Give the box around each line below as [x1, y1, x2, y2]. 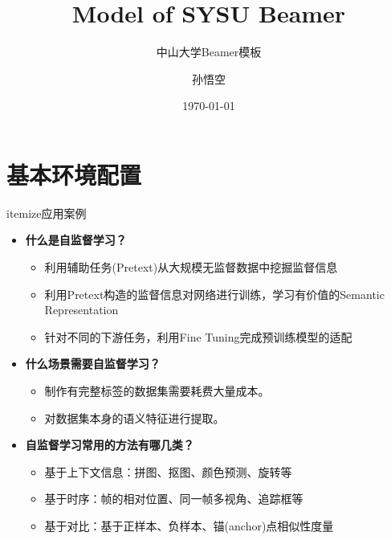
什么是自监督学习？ [25, 231, 127, 248]
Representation [44, 301, 119, 318]
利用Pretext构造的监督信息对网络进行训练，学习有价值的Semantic [44, 285, 385, 302]
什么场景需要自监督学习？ [25, 355, 161, 372]
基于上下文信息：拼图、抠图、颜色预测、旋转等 [44, 463, 292, 480]
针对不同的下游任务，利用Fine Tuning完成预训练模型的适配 [44, 328, 352, 345]
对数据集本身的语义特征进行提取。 [44, 409, 225, 426]
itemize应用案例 [6, 204, 87, 221]
